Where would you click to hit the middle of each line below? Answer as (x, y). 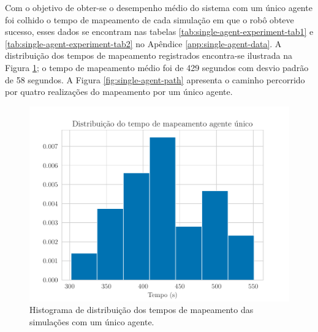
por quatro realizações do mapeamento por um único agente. (119, 92)
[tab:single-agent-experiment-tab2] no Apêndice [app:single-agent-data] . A (143, 43)
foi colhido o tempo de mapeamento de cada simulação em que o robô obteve (150, 19)
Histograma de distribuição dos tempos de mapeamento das (142, 310)
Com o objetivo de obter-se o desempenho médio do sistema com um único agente (159, 7)
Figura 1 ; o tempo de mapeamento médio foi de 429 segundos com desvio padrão (157, 67)
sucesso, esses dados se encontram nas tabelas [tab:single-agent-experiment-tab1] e (159, 32)
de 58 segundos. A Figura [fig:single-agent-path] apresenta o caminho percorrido (155, 79)
